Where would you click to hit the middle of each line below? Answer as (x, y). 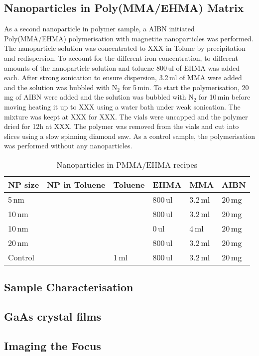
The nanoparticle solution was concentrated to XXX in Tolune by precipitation (125, 48)
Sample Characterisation (69, 287)
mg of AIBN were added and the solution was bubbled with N (99, 97)
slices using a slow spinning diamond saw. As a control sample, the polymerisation (129, 136)
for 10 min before (225, 97)
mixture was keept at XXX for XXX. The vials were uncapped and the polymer (126, 116)
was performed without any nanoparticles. (68, 146)
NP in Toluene (76, 184)
